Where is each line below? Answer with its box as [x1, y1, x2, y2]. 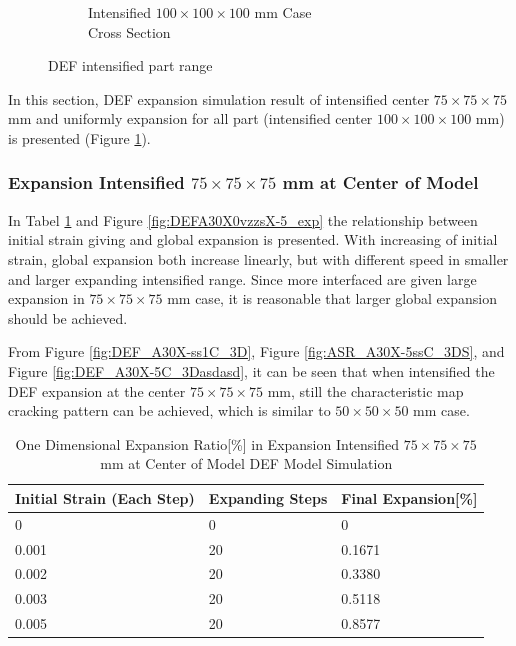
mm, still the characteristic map [267, 380, 464, 401]
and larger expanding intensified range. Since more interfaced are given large [8, 268, 477, 289]
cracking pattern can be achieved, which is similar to [8, 400, 331, 421]
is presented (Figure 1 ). [8, 127, 151, 148]
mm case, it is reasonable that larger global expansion [167, 288, 497, 309]
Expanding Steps [208, 487, 328, 508]
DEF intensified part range [48, 55, 213, 76]
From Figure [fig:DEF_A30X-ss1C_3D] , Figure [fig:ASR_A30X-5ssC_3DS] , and [8, 341, 505, 362]
